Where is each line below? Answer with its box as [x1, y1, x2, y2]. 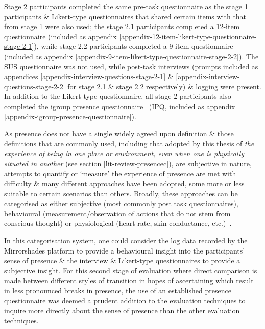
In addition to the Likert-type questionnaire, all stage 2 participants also [4, 91, 231, 102]
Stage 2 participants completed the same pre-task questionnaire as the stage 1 [4, 1, 248, 11]
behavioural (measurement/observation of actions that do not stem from [4, 208, 231, 218]
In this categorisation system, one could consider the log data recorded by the [4, 235, 248, 246]
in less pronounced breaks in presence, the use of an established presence [4, 285, 231, 296]
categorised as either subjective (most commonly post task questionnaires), [4, 198, 238, 209]
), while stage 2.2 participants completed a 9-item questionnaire [34, 41, 233, 52]
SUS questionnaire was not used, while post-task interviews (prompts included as [4, 61, 258, 71]
